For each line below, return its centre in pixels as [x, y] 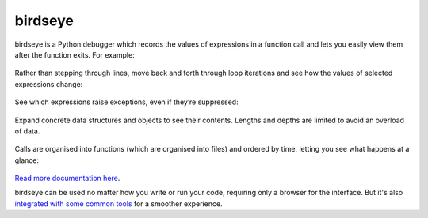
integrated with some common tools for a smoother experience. [118, 203]
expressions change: [49, 84]
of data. [27, 131]
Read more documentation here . [67, 179]
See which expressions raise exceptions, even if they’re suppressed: [126, 102]
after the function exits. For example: [75, 54]
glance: [27, 160]
